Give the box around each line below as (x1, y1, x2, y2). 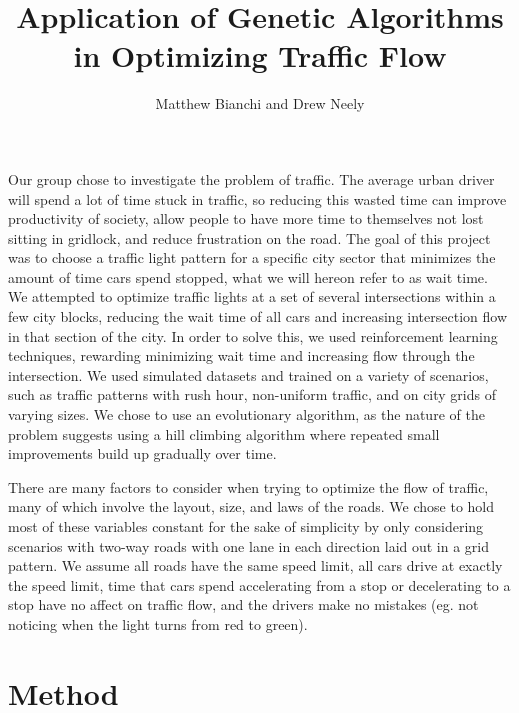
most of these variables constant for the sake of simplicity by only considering (8, 516, 484, 536)
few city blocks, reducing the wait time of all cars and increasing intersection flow (8, 306, 507, 327)
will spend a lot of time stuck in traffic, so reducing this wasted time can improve (8, 188, 507, 209)
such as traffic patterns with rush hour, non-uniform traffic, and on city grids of (8, 384, 496, 405)
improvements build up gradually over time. (8, 443, 277, 464)
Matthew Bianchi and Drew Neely (155, 93, 365, 114)
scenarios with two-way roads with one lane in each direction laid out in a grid (8, 535, 490, 556)
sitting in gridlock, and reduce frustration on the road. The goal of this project (8, 227, 491, 248)
